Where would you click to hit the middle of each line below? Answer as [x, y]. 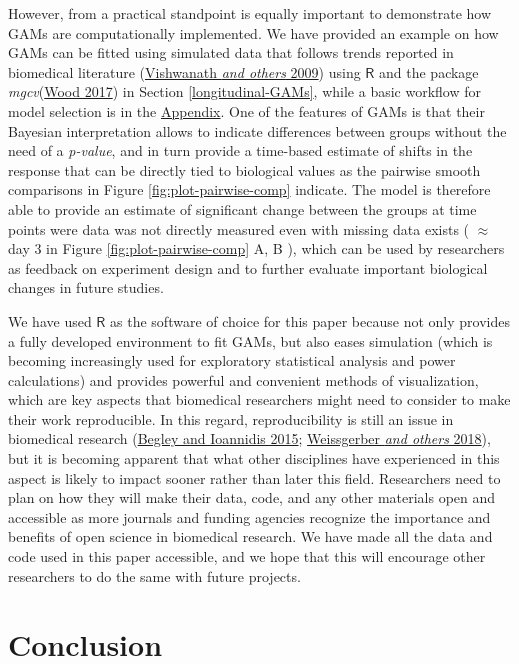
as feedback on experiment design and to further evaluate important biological [248, 267]
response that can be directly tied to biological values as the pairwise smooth [244, 169]
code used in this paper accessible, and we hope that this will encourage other [247, 556]
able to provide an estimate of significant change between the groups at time [242, 208]
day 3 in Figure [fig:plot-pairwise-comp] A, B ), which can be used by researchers [256, 248]
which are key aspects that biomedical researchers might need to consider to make [259, 399]
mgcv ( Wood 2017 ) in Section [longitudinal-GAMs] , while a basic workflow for [244, 91]
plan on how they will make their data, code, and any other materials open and [252, 497]
